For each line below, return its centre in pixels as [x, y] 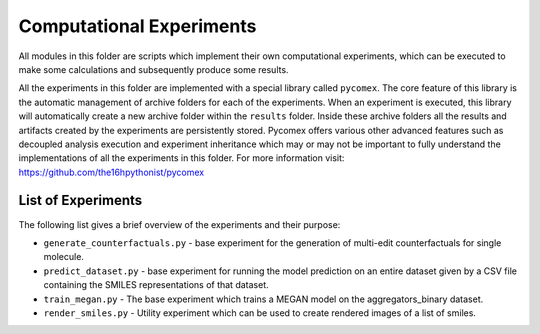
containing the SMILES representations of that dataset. [156, 285]
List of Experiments [80, 200]
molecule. [64, 257]
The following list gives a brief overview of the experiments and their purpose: [179, 224]
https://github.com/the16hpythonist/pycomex [111, 172]
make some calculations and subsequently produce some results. [153, 69]
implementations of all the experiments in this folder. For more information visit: [181, 158]
